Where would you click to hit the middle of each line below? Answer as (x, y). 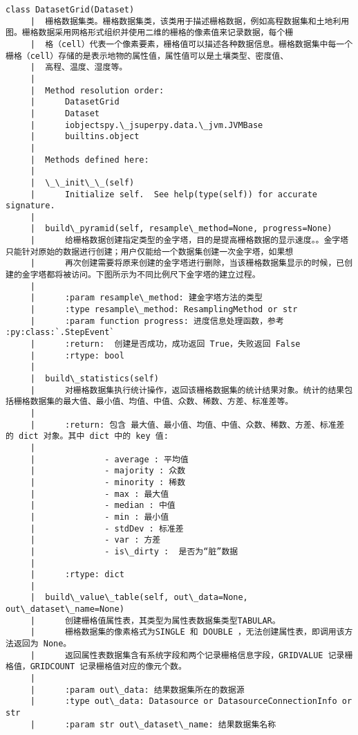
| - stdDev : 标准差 (107, 528)
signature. (30, 206)
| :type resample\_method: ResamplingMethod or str (164, 310)
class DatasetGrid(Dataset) (70, 10)
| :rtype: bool (77, 355)
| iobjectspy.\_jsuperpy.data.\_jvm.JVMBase (147, 125)
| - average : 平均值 (109, 459)
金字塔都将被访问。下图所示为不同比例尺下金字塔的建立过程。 (141, 275)
